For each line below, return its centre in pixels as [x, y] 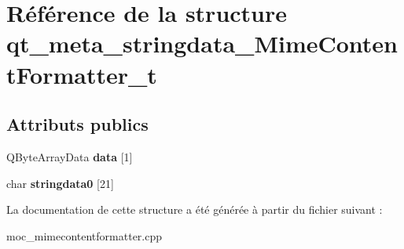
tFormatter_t [82, 74]
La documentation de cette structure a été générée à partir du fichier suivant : [195, 209]
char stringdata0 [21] [60, 183]
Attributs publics [77, 124]
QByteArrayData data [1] [70, 156]
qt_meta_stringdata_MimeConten [202, 43]
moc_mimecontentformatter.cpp [84, 235]
